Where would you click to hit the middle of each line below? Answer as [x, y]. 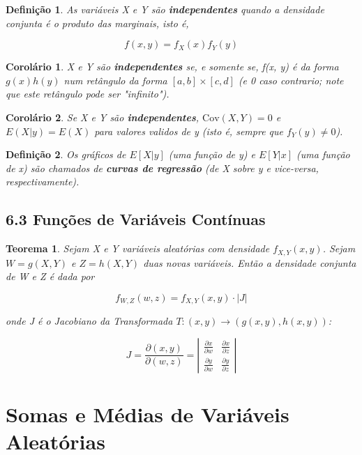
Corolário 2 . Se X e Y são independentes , [103, 117]
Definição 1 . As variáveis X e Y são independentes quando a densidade [165, 9]
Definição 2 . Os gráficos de [66, 154]
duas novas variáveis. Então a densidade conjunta [250, 262]
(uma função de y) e [212, 154]
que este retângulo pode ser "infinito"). [88, 94]
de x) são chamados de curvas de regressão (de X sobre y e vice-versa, [162, 168]
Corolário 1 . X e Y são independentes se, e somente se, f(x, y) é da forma [172, 67]
